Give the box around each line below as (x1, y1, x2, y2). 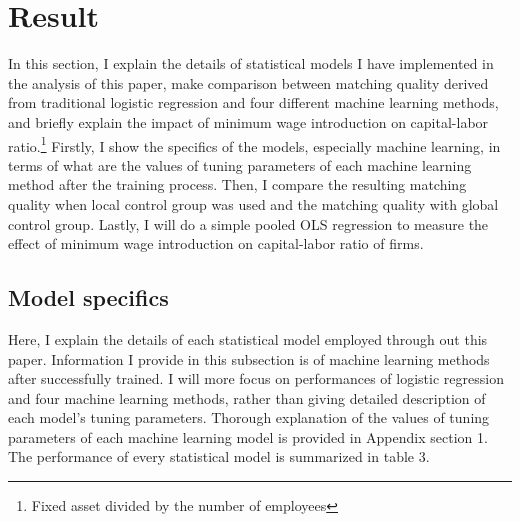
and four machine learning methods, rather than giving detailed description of (8, 387, 486, 408)
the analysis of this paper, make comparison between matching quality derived (8, 72, 489, 93)
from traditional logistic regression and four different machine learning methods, (8, 92, 499, 113)
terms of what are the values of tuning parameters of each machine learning (8, 154, 472, 175)
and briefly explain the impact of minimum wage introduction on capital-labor (8, 111, 489, 132)
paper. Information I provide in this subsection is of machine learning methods (8, 348, 490, 369)
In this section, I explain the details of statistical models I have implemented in (8, 53, 494, 74)
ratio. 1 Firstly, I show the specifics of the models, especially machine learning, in (8, 132, 501, 156)
